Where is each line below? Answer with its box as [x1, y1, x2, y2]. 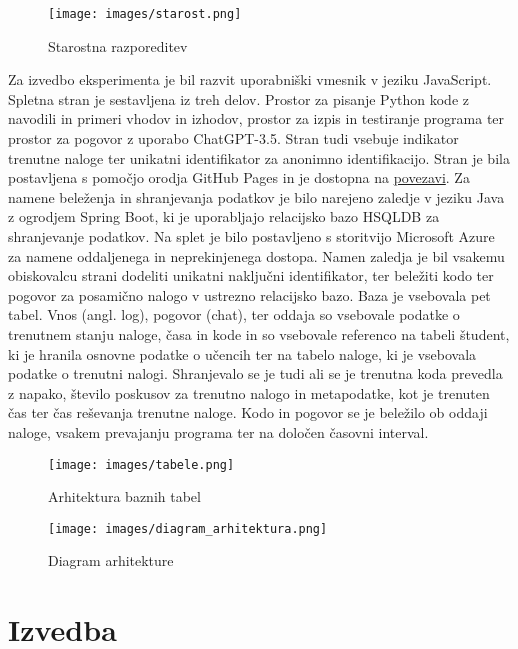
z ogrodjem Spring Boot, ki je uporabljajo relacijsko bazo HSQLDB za [8, 206, 440, 227]
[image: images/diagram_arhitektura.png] [48, 521, 328, 536]
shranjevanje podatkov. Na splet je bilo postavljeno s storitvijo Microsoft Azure [8, 226, 495, 246]
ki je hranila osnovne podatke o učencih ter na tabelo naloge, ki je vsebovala [8, 343, 477, 364]
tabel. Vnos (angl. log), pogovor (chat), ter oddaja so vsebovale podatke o [8, 304, 460, 325]
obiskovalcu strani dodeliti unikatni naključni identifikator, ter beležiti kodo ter [8, 265, 494, 286]
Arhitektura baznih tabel [48, 486, 201, 507]
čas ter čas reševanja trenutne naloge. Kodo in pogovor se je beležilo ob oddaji [8, 402, 488, 423]
